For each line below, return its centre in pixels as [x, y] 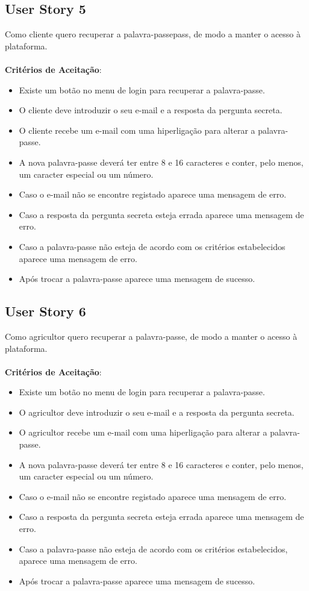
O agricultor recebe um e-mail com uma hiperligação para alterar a [143, 432]
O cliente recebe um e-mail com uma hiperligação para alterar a [137, 130]
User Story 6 [45, 311]
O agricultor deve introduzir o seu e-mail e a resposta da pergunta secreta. [157, 412]
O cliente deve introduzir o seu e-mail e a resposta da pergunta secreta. [151, 110]
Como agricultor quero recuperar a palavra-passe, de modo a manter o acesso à [151, 336]
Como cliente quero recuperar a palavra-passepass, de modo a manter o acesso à [153, 34]
